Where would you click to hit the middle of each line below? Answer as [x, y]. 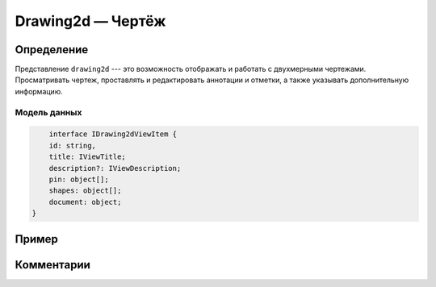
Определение [52, 50]
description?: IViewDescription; [115, 168]
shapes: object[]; [85, 191]
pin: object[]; [79, 179]
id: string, [73, 146]
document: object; [85, 202]
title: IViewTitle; [88, 157]
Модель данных [48, 112]
